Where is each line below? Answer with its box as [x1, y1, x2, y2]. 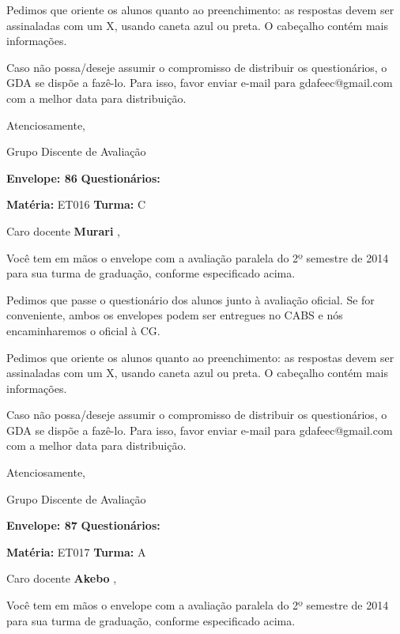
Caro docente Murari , [6, 222, 120, 239]
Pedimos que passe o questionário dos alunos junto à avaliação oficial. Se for [6, 291, 375, 308]
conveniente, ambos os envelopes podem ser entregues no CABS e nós [6, 307, 343, 323]
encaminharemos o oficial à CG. [6, 322, 160, 338]
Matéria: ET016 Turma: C [6, 196, 146, 213]
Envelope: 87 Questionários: [6, 517, 160, 534]
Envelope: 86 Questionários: [6, 169, 160, 186]
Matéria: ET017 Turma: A [6, 543, 146, 560]
